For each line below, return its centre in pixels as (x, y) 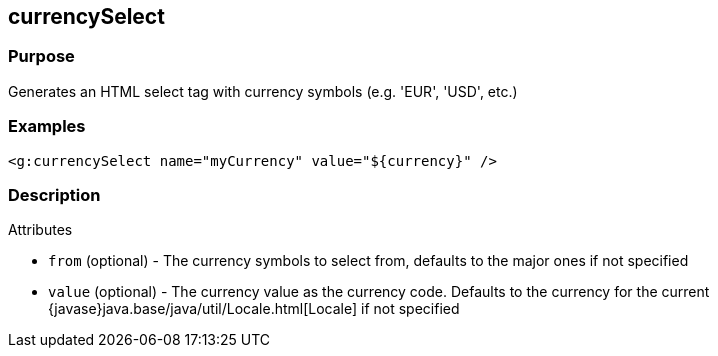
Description (54, 194)
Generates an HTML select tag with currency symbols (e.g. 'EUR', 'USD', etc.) (263, 91)
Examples (47, 126)
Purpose (41, 56)
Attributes (40, 230)
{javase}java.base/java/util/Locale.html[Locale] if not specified (254, 309)
